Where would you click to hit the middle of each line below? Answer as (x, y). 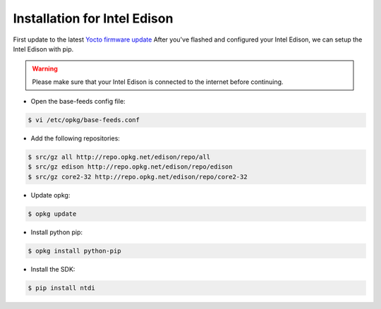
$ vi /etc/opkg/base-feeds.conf (84, 120)
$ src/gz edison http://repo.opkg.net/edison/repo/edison (130, 167)
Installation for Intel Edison (93, 18)
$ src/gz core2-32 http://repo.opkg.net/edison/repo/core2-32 (138, 177)
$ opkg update (52, 214)
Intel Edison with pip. (43, 49)
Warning (45, 69)
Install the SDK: (53, 269)
